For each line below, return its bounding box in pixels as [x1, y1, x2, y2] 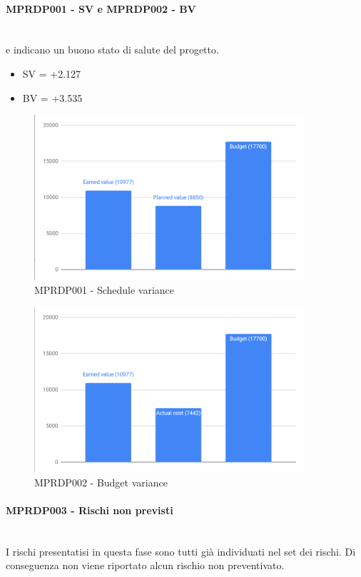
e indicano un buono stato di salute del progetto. [6, 42, 219, 57]
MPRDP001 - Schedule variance [34, 282, 175, 297]
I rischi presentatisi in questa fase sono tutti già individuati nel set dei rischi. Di [6, 543, 356, 558]
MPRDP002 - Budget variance [34, 474, 168, 489]
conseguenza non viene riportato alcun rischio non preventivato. [6, 558, 285, 573]
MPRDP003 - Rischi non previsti [6, 502, 173, 517]
